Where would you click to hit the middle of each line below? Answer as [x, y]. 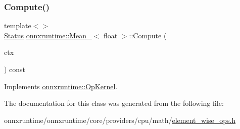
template [18, 25]
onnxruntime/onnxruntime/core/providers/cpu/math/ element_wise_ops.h [120, 120]
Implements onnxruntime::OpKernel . [61, 86]
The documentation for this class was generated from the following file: [114, 103]
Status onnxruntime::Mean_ [48, 35]
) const [15, 69]
